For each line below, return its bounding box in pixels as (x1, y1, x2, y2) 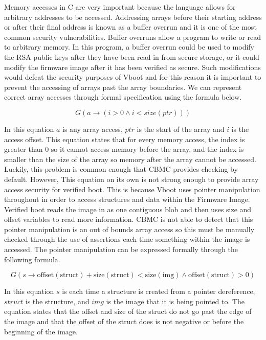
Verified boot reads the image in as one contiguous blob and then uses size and (4, 203, 252, 214)
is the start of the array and (137, 123, 225, 134)
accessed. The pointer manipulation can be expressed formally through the (4, 244, 238, 255)
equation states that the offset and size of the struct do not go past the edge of (4, 306, 252, 316)
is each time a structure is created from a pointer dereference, (62, 286, 255, 297)
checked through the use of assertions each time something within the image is (4, 234, 250, 244)
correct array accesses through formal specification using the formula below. (4, 92, 242, 102)
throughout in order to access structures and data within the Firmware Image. (4, 194, 250, 205)
